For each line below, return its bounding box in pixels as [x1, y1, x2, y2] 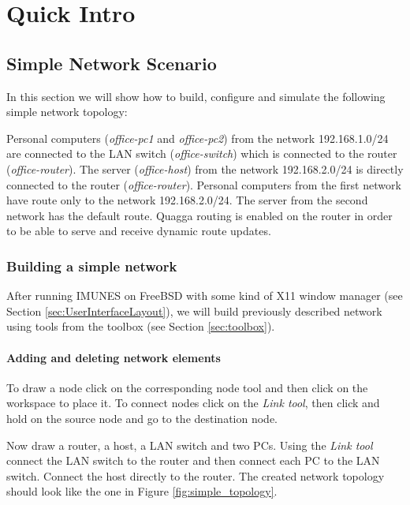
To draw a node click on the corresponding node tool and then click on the [6, 379, 368, 395]
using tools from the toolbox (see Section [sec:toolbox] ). [6, 318, 275, 335]
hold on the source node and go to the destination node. [6, 410, 278, 426]
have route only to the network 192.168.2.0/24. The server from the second [6, 192, 368, 208]
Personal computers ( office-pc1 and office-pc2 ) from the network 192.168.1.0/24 [6, 129, 389, 146]
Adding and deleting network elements [6, 349, 221, 365]
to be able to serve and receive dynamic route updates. [6, 223, 271, 239]
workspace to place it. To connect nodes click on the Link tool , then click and [6, 395, 380, 411]
